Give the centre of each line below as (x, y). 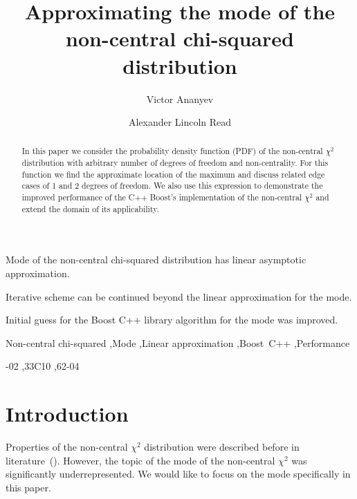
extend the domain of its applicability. (90, 208)
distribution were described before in (222, 447)
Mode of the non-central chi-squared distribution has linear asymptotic (156, 260)
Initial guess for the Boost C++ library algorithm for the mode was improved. (172, 320)
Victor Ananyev (180, 98)
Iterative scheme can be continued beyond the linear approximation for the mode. (179, 296)
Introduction (67, 414)
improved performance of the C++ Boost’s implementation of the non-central (162, 197)
